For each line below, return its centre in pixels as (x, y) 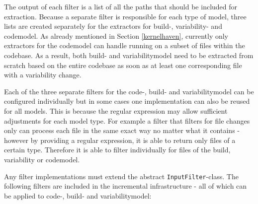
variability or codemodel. (42, 159)
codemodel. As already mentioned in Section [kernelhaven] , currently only (116, 35)
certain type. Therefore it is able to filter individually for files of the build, (117, 150)
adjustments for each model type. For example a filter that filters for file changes (127, 120)
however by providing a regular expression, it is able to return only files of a (120, 140)
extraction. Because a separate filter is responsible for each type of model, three (125, 16)
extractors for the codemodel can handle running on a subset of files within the (125, 45)
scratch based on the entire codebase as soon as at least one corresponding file (123, 65)
